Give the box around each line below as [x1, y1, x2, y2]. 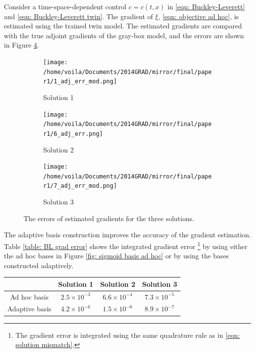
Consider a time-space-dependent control [4, 1, 127, 11]
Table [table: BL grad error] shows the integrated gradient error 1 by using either [4, 239, 248, 251]
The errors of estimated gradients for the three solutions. [24, 213, 194, 223]
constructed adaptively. [4, 260, 74, 270]
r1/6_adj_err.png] [43, 130, 103, 137]
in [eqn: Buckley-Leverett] [167, 1, 245, 11]
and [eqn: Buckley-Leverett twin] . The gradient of [4, 11, 153, 21]
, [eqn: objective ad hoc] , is [158, 11, 239, 21]
